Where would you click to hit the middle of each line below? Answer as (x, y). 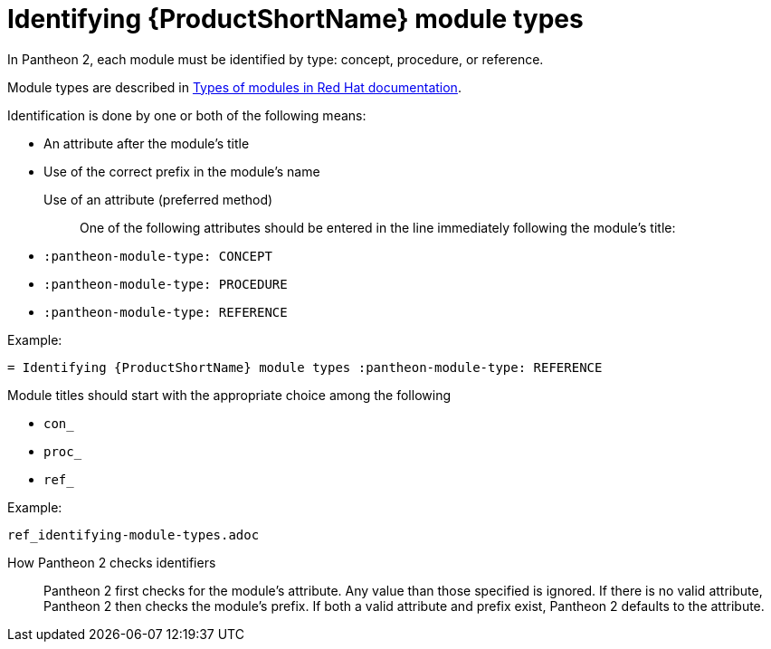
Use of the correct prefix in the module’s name (182, 171)
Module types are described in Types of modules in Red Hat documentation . (234, 87)
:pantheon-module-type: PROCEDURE (166, 284)
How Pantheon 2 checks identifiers (112, 562)
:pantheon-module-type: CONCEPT (158, 256)
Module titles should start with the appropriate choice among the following (229, 395)
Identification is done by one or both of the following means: (187, 115)
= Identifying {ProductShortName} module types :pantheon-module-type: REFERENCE (305, 367)
